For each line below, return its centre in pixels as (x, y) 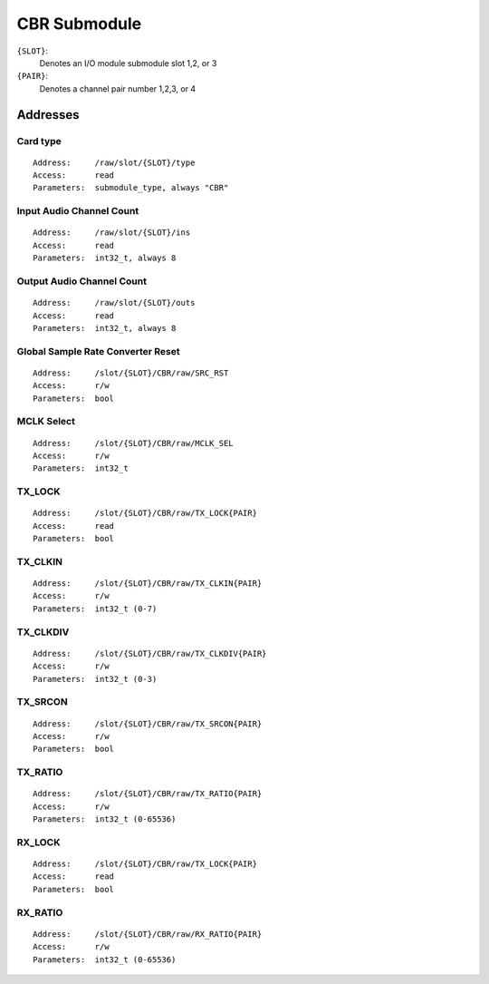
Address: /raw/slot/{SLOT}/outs (114, 303)
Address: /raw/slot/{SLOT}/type (114, 162)
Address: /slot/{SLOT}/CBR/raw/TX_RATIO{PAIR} (148, 794)
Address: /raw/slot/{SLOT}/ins (112, 233)
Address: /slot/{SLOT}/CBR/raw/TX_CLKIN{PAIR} (148, 584)
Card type (39, 141)
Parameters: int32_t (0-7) (95, 609)
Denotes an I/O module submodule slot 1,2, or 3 (128, 63)
